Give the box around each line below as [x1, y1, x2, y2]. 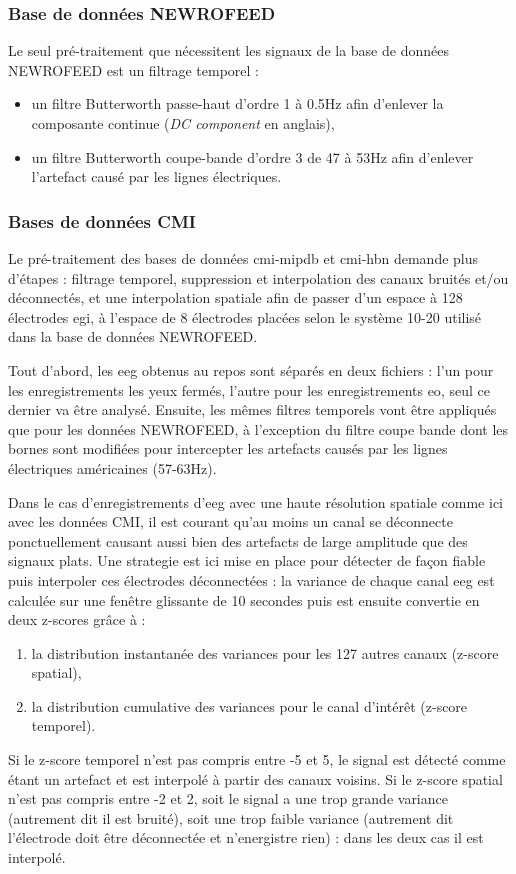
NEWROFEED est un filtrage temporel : [8, 59, 260, 80]
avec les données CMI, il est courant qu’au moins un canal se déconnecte [8, 511, 453, 532]
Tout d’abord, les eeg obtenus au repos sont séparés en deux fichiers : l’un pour [8, 359, 494, 380]
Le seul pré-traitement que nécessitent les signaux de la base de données [8, 40, 449, 61]
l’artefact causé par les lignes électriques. [31, 166, 282, 187]
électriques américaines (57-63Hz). [8, 457, 217, 478]
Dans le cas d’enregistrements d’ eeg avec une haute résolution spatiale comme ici [8, 491, 503, 512]
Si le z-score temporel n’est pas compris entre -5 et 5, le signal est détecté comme [8, 749, 506, 770]
